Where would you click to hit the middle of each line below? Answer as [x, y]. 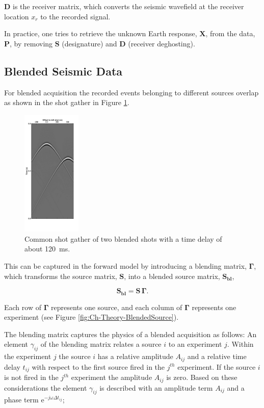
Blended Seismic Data [63, 71]
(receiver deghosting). [162, 43]
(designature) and [89, 43]
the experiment [28, 356]
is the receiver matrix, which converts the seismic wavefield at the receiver [128, 6]
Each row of [23, 307]
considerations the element [46, 387]
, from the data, [230, 33]
